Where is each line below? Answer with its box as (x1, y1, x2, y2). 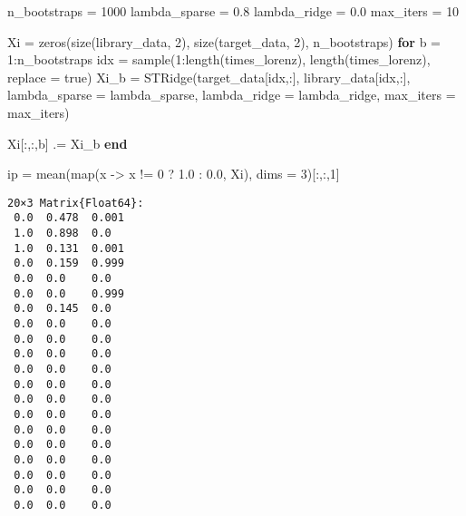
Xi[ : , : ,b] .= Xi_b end (7, 133, 128, 152)
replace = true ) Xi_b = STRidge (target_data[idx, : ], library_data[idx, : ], (7, 67, 411, 86)
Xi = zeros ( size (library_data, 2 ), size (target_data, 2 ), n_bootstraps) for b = (7, 32, 442, 51)
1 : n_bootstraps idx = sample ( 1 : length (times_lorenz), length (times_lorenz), (7, 50, 431, 69)
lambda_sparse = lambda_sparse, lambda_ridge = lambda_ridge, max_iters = (7, 85, 456, 104)
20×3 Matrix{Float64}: (7, 196, 144, 209)
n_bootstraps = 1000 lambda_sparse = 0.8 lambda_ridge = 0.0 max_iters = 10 (7, 2, 460, 20)
